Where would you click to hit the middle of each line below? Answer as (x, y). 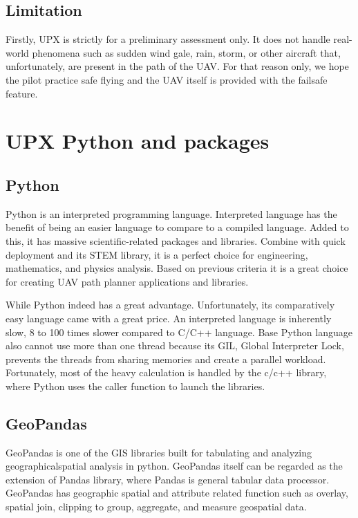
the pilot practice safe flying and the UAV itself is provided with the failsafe (167, 79)
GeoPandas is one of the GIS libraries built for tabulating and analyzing (159, 452)
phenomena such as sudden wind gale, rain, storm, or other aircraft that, (186, 52)
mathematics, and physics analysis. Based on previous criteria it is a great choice (177, 268)
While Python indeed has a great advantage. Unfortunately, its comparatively (170, 305)
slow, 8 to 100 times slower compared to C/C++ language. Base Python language (179, 332)
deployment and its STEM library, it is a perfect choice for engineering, (157, 254)
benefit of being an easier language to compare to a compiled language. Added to (177, 227)
